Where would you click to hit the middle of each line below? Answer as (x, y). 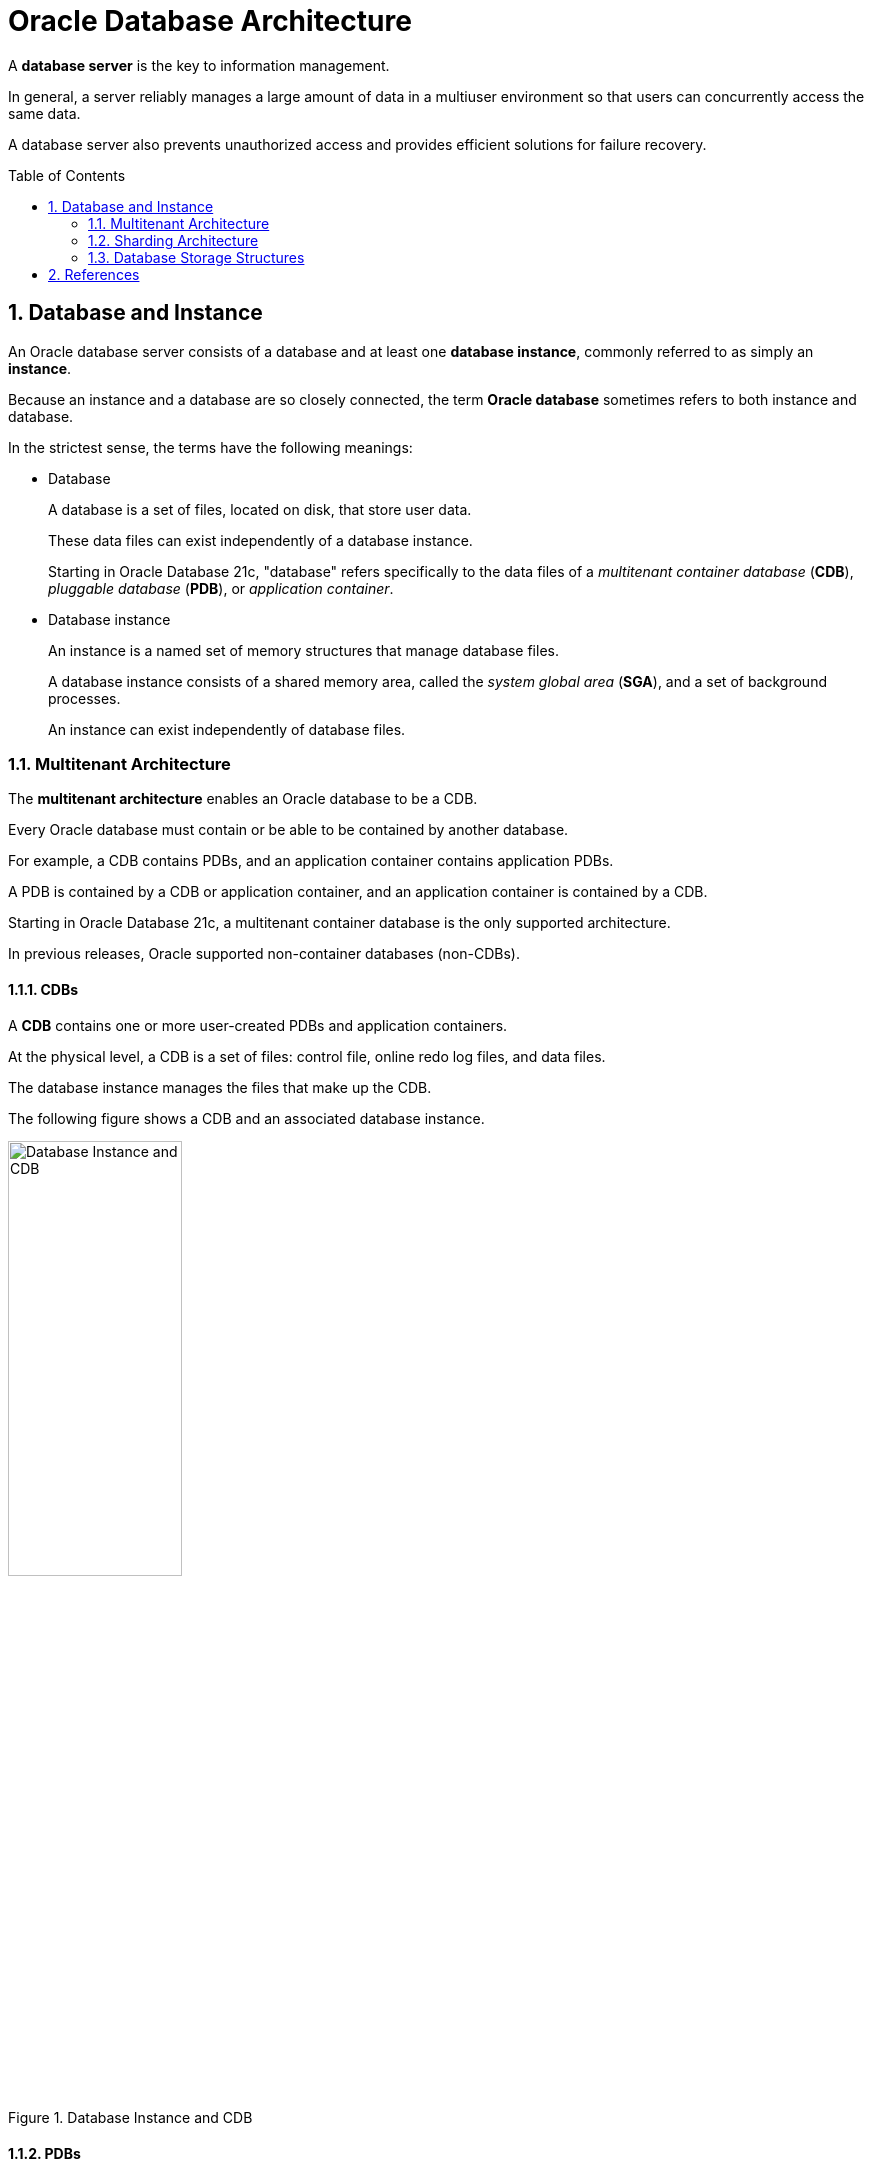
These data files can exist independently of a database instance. (260, 540)
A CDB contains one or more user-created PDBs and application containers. (258, 1025)
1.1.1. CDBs (43, 989)
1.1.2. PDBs (44, 2153)
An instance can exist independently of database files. (227, 729)
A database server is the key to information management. (199, 65)
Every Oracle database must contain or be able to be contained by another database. (288, 830)
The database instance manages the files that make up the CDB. (220, 1087)
